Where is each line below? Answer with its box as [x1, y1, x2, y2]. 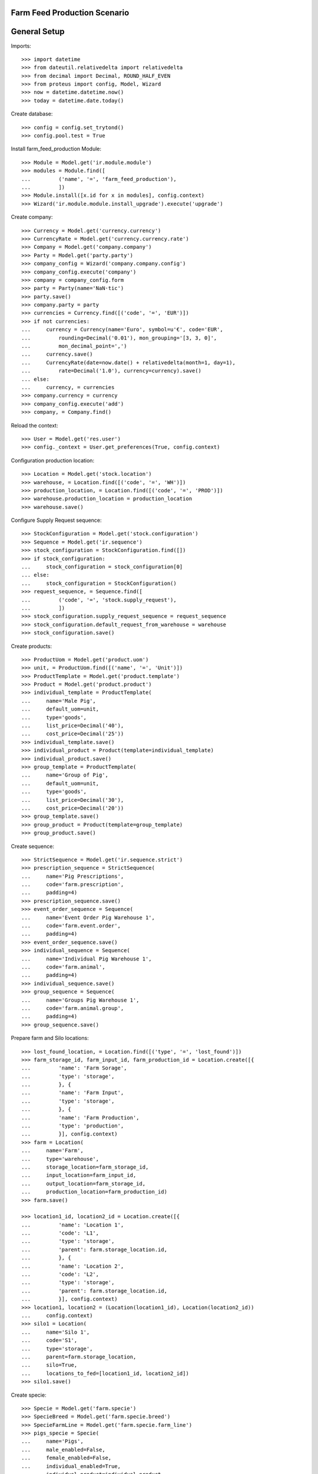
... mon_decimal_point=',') [21, 343, 127, 350]
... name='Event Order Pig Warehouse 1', [21, 914, 155, 921]
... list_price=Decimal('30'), [21, 797, 124, 803]
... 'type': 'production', [21, 1123, 124, 1129]
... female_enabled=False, [21, 1455, 112, 1462]
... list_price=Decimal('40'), [21, 722, 124, 729]
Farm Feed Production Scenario [11, 8, 130, 18]
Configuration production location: [11, 457, 94, 464]
